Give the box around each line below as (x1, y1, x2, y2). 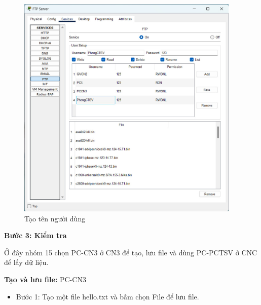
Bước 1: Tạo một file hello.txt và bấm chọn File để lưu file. (16, 291, 199, 301)
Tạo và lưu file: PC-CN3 (4, 274, 86, 284)
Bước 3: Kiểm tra (4, 230, 67, 241)
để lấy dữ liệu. (4, 257, 49, 268)
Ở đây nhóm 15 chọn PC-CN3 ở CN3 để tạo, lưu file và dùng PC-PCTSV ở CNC (4, 247, 257, 257)
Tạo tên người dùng (24, 213, 86, 223)
